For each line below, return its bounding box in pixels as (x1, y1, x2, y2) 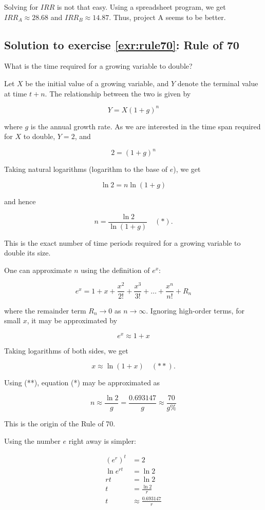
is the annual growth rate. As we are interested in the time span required (30, 121, 261, 131)
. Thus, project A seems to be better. (109, 11, 226, 22)
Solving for (4, 2, 39, 12)
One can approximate (4, 264, 72, 275)
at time (4, 88, 27, 99)
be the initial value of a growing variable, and (25, 77, 169, 88)
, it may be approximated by (27, 315, 118, 326)
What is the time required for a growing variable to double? (4, 61, 193, 71)
